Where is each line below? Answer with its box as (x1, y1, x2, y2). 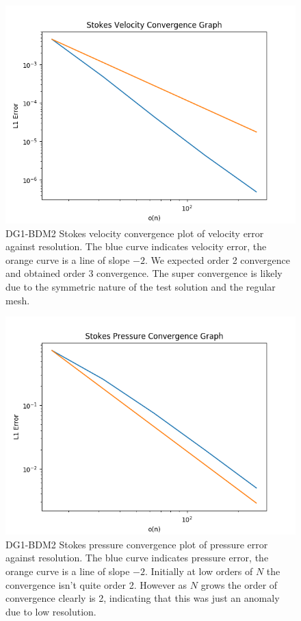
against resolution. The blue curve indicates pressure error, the (5, 550, 269, 565)
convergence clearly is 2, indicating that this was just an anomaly (5, 591, 280, 605)
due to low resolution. (5, 604, 96, 618)
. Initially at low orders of (145, 563, 253, 578)
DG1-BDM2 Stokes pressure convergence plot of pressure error (5, 537, 268, 551)
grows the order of (200, 577, 278, 592)
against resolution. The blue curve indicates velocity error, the (5, 239, 267, 254)
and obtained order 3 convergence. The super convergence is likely (5, 266, 283, 280)
